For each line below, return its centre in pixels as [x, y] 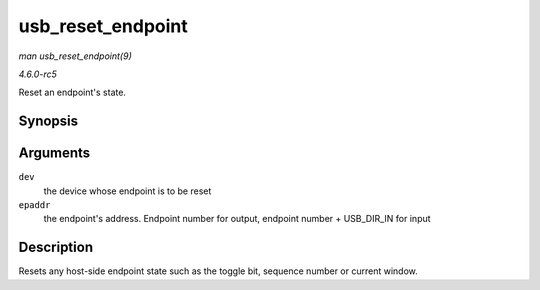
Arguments [54, 153]
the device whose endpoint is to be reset [127, 191]
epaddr [34, 205]
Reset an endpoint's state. [72, 92]
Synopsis [48, 121]
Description [56, 247]
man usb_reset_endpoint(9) [75, 56]
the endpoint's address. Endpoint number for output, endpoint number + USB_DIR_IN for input [237, 219]
